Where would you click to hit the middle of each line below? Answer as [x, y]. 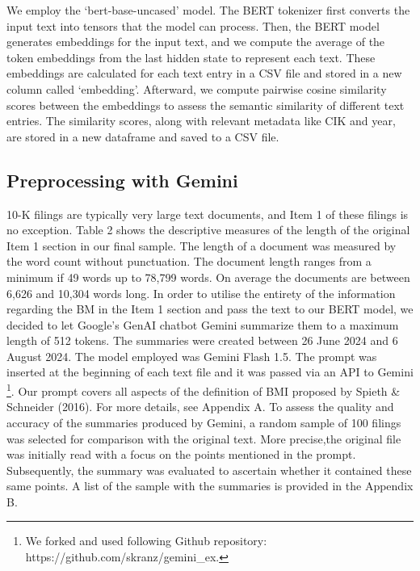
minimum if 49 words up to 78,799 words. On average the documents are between [208, 277]
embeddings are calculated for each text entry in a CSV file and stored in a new [204, 73]
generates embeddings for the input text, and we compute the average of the [196, 42]
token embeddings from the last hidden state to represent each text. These [191, 57]
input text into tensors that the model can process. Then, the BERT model [193, 25]
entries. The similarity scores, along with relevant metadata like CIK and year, [201, 121]
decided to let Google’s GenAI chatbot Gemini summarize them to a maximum [203, 324]
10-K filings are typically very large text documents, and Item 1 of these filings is [208, 214]
